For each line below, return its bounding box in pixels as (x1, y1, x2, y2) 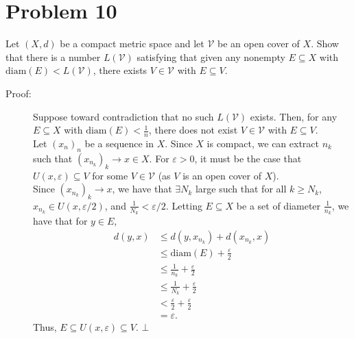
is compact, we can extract (206, 136, 319, 150)
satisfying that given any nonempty (137, 49, 285, 64)
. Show (311, 36, 339, 51)
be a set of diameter (236, 198, 321, 212)
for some (92, 168, 128, 182)
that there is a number (5, 49, 101, 64)
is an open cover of (182, 168, 261, 182)
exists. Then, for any (250, 109, 338, 123)
